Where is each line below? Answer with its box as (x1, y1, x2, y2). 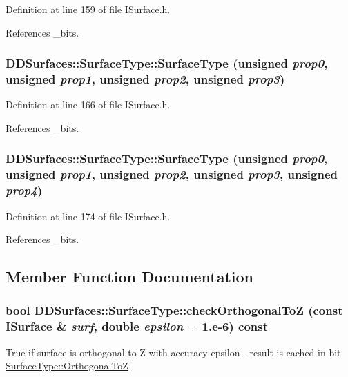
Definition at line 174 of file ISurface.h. (6, 209, 171, 223)
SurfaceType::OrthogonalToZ (6, 358, 128, 373)
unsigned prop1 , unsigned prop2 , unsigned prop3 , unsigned (6, 166, 338, 183)
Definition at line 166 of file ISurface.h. (6, 97, 171, 112)
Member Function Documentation (6, 266, 254, 287)
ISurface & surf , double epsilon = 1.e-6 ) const (6, 318, 269, 335)
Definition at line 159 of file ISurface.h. (6, 2, 171, 16)
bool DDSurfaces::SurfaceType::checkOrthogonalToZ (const (6, 302, 343, 319)
